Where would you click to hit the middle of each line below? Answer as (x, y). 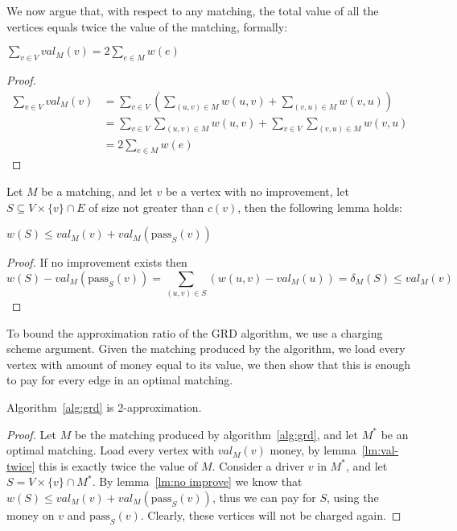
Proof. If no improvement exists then (97, 262)
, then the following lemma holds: (320, 207)
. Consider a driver (258, 465)
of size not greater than (146, 207)
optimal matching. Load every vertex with (111, 450)
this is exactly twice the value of (118, 465)
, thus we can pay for (264, 497)
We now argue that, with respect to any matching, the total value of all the (193, 10)
